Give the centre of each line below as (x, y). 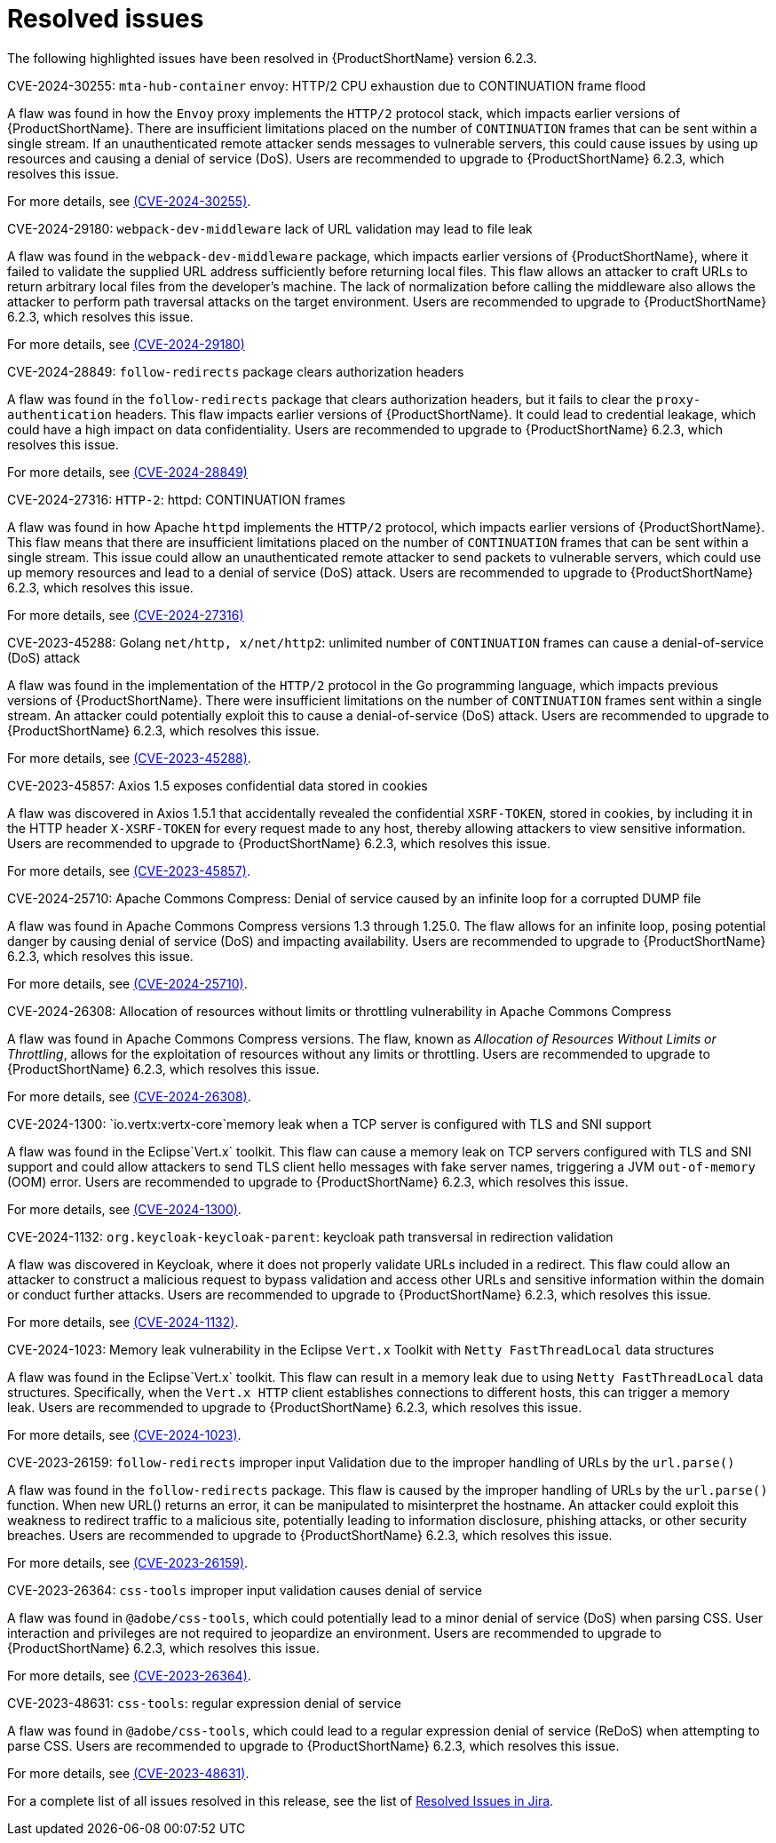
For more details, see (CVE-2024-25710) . (127, 983)
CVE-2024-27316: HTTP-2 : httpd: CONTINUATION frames (176, 499)
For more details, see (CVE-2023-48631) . (128, 1773)
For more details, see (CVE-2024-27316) (126, 615)
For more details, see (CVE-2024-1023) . (124, 1434)
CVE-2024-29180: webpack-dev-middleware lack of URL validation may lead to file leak (270, 228)
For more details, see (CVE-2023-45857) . (129, 870)
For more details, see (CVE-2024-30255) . (129, 201)
